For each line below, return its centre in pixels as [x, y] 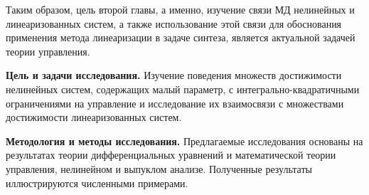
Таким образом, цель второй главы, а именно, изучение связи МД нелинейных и [180, 9]
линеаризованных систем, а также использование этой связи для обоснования [174, 23]
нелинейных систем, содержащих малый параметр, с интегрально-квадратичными [183, 89]
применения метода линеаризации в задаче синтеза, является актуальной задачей [181, 37]
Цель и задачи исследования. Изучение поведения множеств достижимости [174, 75]
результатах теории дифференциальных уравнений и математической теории [171, 155]
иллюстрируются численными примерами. [97, 183]
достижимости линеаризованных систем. [94, 117]
